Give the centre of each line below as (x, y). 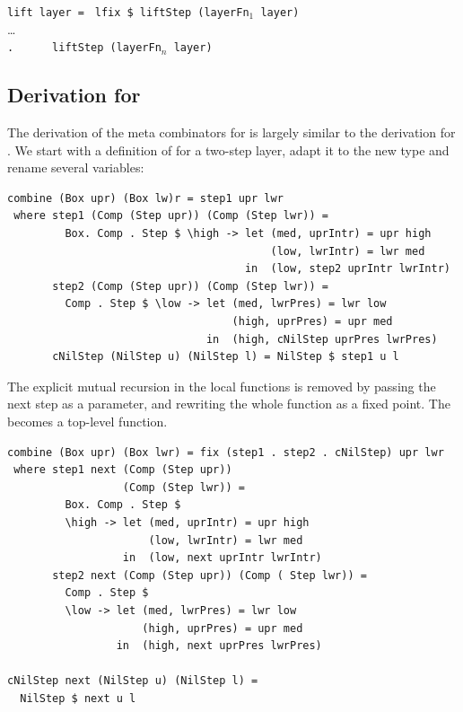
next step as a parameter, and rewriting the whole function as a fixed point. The (229, 404)
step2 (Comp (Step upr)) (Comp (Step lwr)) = (190, 286)
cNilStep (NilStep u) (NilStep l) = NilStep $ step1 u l (226, 357)
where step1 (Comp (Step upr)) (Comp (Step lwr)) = (171, 216)
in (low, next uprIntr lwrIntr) (222, 558)
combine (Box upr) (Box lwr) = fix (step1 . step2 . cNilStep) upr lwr (226, 452)
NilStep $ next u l (78, 698)
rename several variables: (76, 167)
